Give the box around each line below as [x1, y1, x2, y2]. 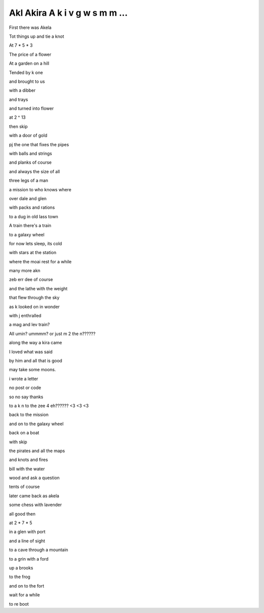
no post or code [9, 385, 42, 391]
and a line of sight [9, 537, 45, 544]
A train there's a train [9, 223, 51, 229]
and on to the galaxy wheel [9, 421, 64, 427]
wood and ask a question [9, 475, 60, 481]
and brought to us [9, 78, 45, 84]
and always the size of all [9, 168, 60, 174]
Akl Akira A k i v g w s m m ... [9, 7, 128, 18]
